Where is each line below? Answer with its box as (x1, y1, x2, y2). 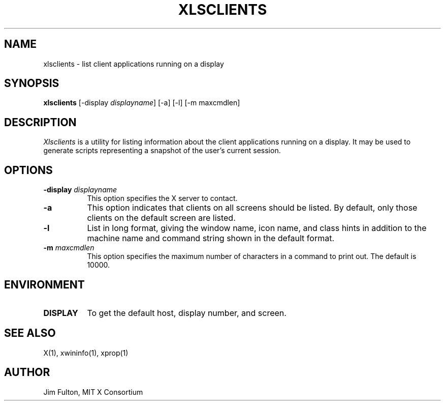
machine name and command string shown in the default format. (87, 233, 335, 244)
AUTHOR (4, 366, 50, 379)
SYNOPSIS (4, 77, 59, 90)
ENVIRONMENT (4, 278, 85, 291)
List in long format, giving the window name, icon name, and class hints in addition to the (87, 223, 427, 234)
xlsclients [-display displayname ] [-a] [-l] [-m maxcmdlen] (43, 98, 240, 107)
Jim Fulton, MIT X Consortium (43, 387, 143, 396)
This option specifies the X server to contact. (87, 194, 238, 203)
